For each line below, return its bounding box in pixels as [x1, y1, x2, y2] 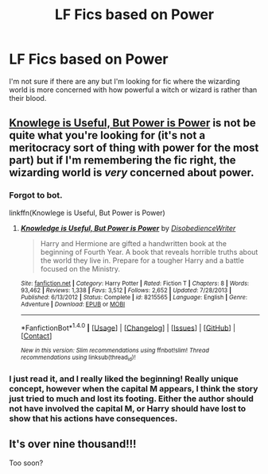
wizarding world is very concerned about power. [9, 166, 254, 179]
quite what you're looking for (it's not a [9, 129, 206, 142]
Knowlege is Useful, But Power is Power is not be [9, 117, 257, 130]
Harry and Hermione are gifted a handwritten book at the [40, 238, 227, 248]
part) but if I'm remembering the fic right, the [9, 153, 236, 168]
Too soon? [9, 458, 44, 468]
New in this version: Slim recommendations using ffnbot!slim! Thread [20, 347, 210, 355]
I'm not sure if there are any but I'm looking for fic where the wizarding [9, 76, 241, 86]
